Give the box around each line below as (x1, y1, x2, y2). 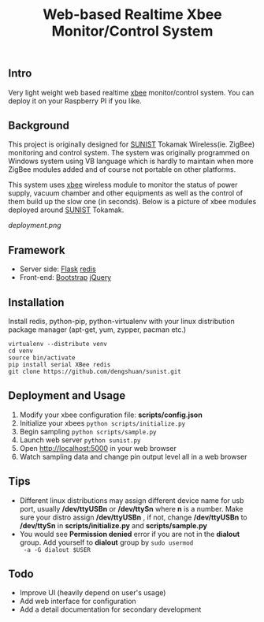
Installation (8, 296, 65, 309)
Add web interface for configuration (19, 597, 136, 606)
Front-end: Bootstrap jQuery (19, 273, 112, 282)
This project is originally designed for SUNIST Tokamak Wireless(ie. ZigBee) (8, 140, 255, 149)
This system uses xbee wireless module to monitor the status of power (8, 180, 238, 190)
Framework (8, 243, 65, 257)
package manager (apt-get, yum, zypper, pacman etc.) (8, 325, 187, 334)
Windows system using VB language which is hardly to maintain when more (8, 156, 254, 166)
